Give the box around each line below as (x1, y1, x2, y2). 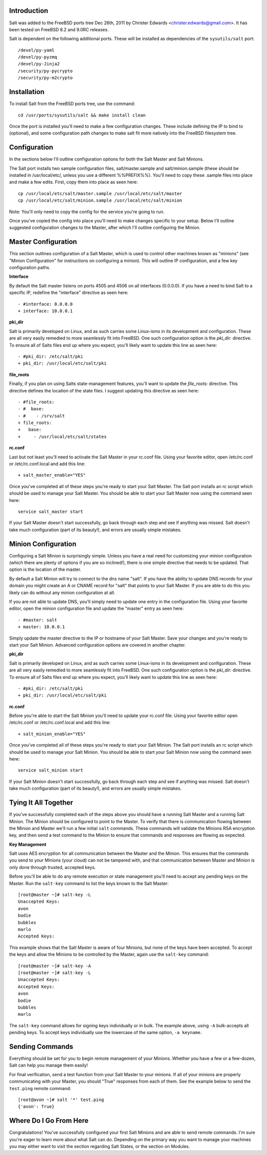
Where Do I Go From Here (9, 1116, 89, 1125)
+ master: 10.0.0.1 (18, 624, 65, 630)
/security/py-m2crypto (18, 75, 73, 81)
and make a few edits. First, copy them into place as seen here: (9, 179, 138, 185)
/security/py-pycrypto (18, 68, 73, 74)
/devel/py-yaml (18, 47, 55, 53)
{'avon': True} (18, 1104, 55, 1109)
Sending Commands (9, 1042, 74, 1050)
